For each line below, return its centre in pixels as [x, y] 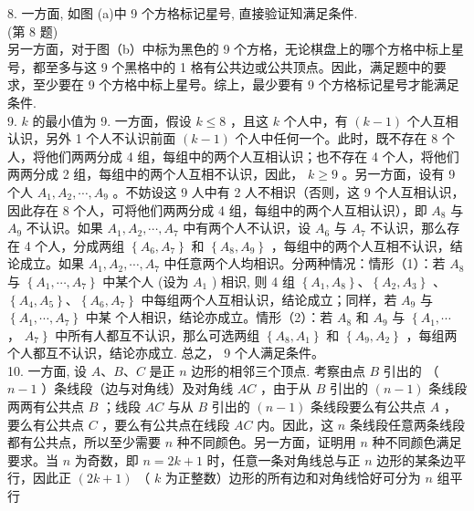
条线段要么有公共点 [369, 407]
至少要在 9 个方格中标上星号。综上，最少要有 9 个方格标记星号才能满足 [246, 84]
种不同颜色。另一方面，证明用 [266, 442]
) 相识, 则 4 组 [253, 281]
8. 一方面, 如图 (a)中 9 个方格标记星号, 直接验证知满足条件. [183, 13]
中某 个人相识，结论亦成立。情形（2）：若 [209, 317]
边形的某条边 [415, 459]
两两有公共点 [46, 407]
